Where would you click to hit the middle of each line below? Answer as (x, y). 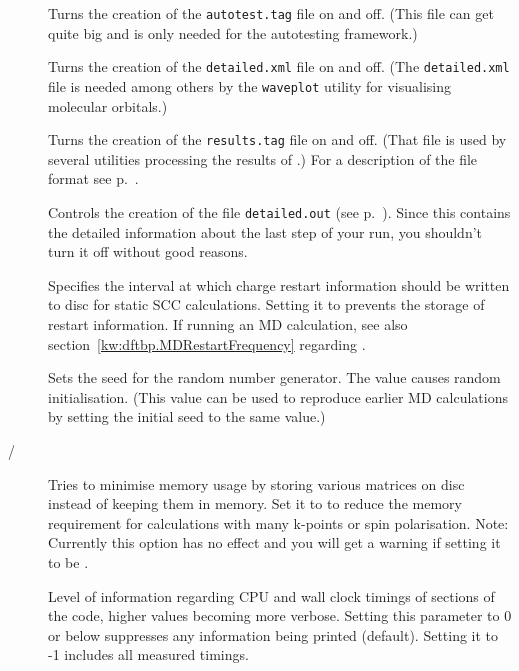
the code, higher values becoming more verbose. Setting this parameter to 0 (280, 615)
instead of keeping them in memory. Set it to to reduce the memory (255, 503)
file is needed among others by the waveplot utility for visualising (250, 85)
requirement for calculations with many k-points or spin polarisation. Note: (278, 522)
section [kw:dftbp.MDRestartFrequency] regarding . (207, 343)
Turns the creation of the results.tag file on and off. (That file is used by (277, 139)
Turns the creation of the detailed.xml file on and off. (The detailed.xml (279, 66)
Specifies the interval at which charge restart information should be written (279, 284)
